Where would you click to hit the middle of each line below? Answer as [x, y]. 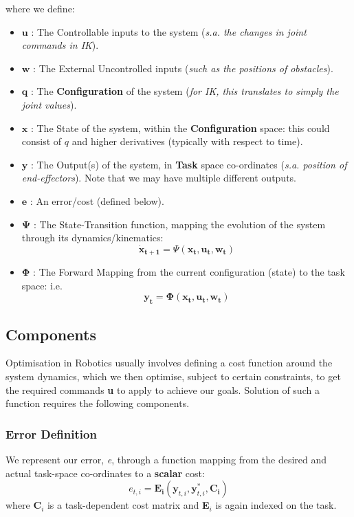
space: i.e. [42, 285]
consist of [42, 141]
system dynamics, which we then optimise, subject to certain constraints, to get [173, 376]
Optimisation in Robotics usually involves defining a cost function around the [169, 363]
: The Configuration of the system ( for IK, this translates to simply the [185, 91]
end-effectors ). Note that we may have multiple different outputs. [159, 178]
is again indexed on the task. [276, 505]
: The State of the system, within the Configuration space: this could [180, 128]
